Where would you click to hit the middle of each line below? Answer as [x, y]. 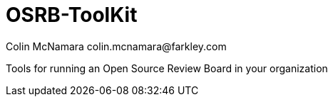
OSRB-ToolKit [72, 15]
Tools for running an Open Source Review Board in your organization [167, 68]
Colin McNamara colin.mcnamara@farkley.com [116, 46]
